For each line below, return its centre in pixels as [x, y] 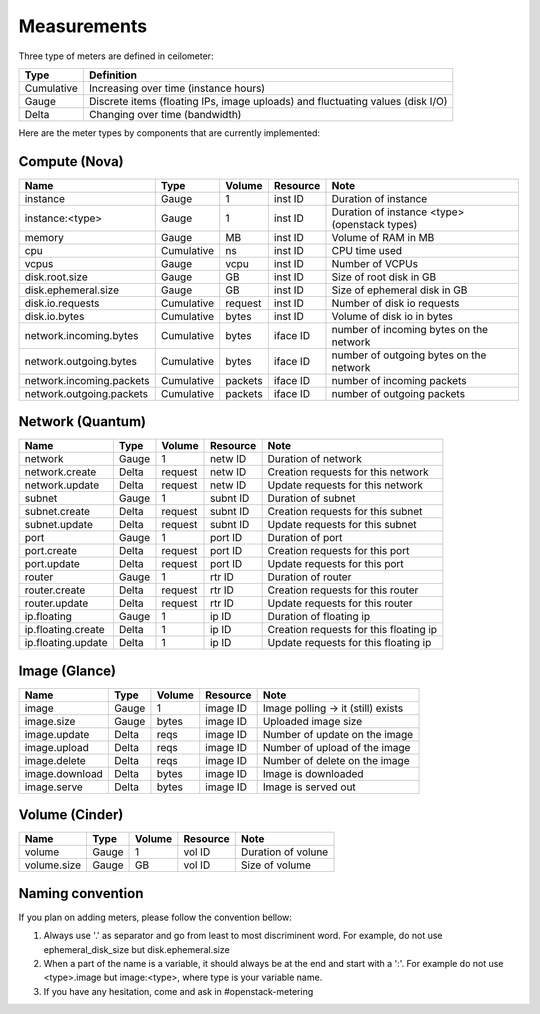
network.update [62, 485]
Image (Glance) [67, 670]
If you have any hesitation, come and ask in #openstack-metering [178, 991]
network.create [60, 472]
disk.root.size [56, 277]
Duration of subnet [311, 498]
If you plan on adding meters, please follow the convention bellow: [155, 917]
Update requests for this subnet [342, 525]
